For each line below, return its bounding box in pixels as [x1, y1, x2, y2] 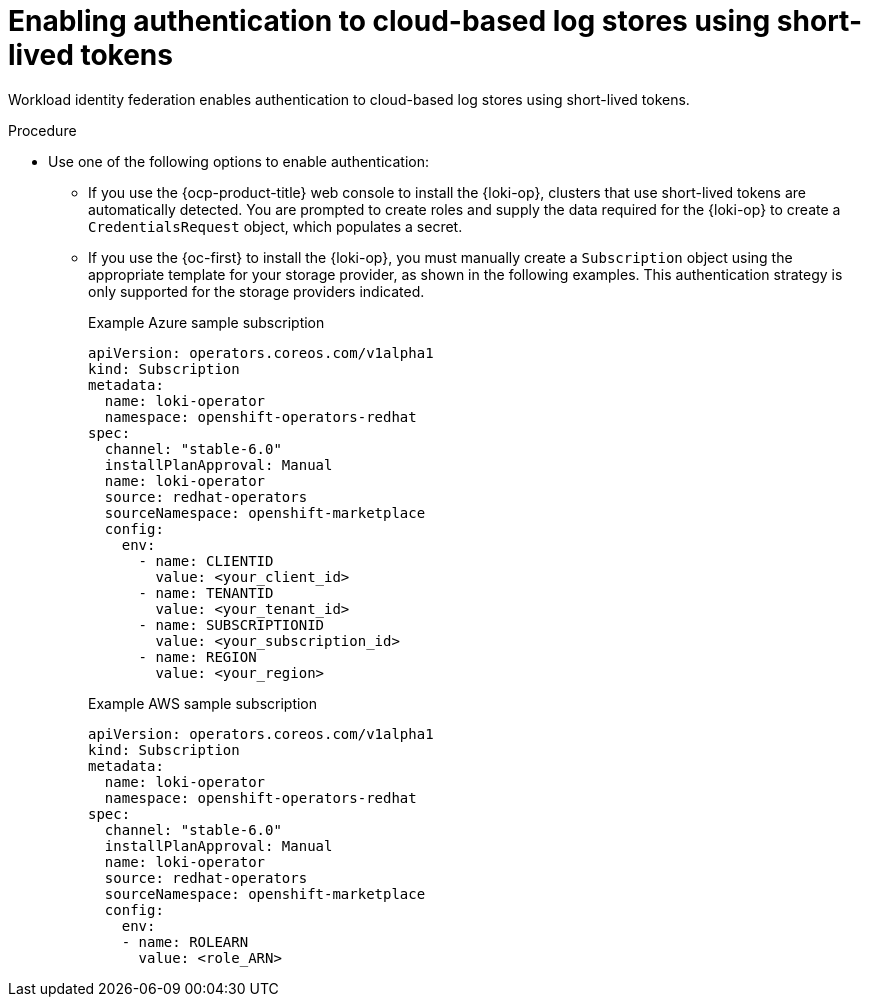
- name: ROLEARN [121, 933, 249, 950]
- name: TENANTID [138, 584, 274, 601]
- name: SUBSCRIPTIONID [138, 616, 325, 633]
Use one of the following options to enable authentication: [48, 152, 430, 170]
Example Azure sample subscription [88, 313, 325, 331]
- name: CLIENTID [138, 552, 274, 569]
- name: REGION [138, 648, 257, 665]
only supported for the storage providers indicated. [88, 282, 425, 300]
